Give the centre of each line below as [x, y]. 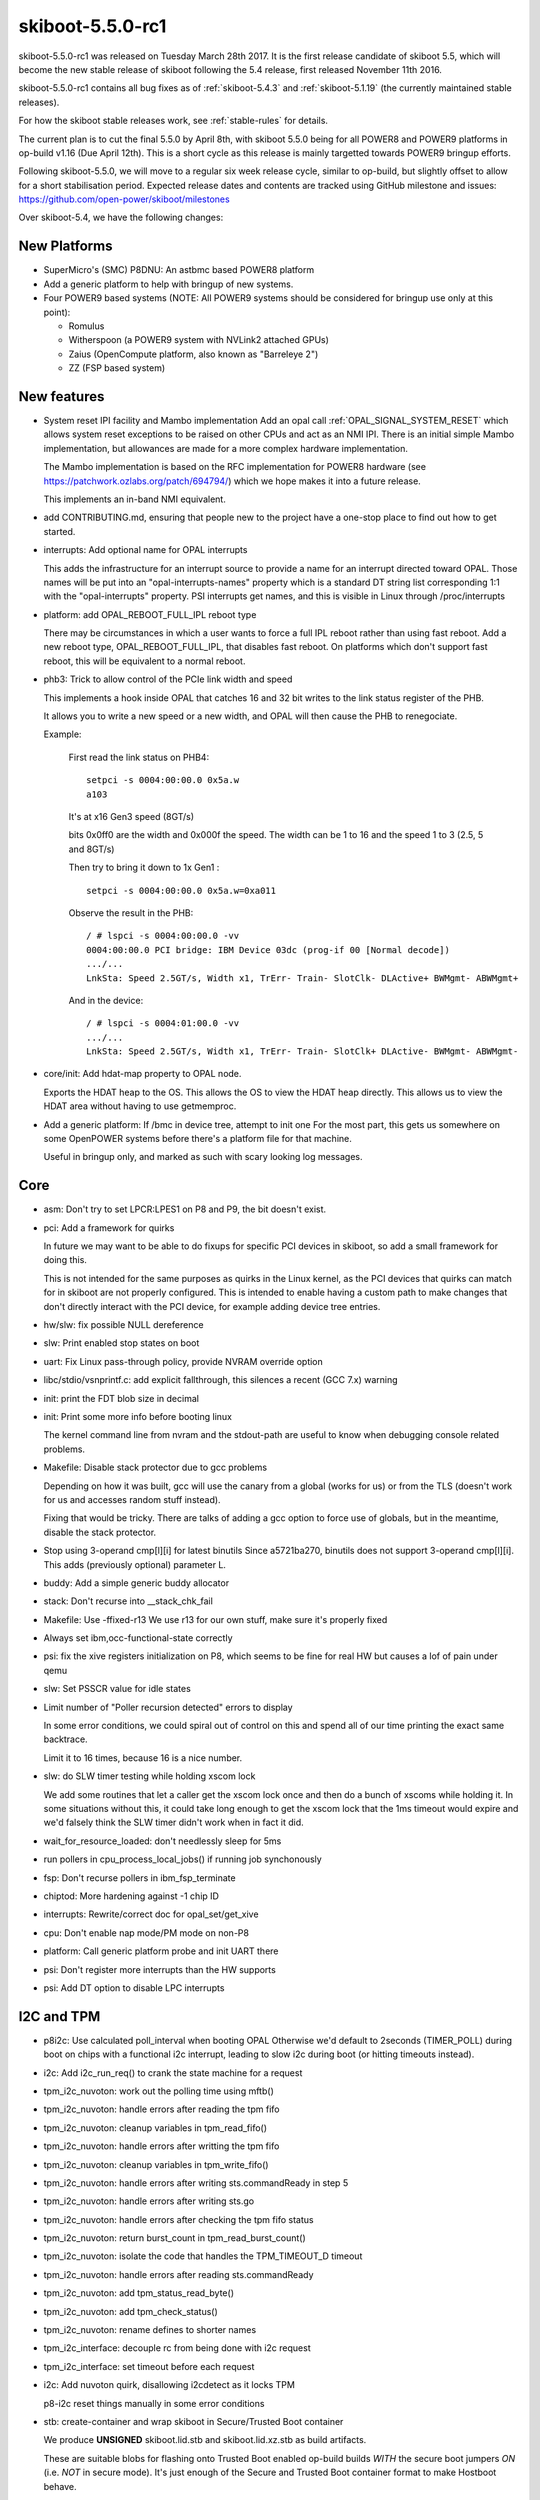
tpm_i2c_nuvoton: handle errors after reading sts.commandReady [178, 2274]
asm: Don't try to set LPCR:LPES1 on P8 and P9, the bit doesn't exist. [185, 1209]
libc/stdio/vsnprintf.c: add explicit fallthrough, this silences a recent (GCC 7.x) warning [221, 1380]
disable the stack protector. [100, 1532]
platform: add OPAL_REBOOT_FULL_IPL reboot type [150, 614]
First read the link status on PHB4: [139, 757]
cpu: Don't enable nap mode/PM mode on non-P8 [146, 1932]
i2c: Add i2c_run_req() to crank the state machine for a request [173, 2072]
